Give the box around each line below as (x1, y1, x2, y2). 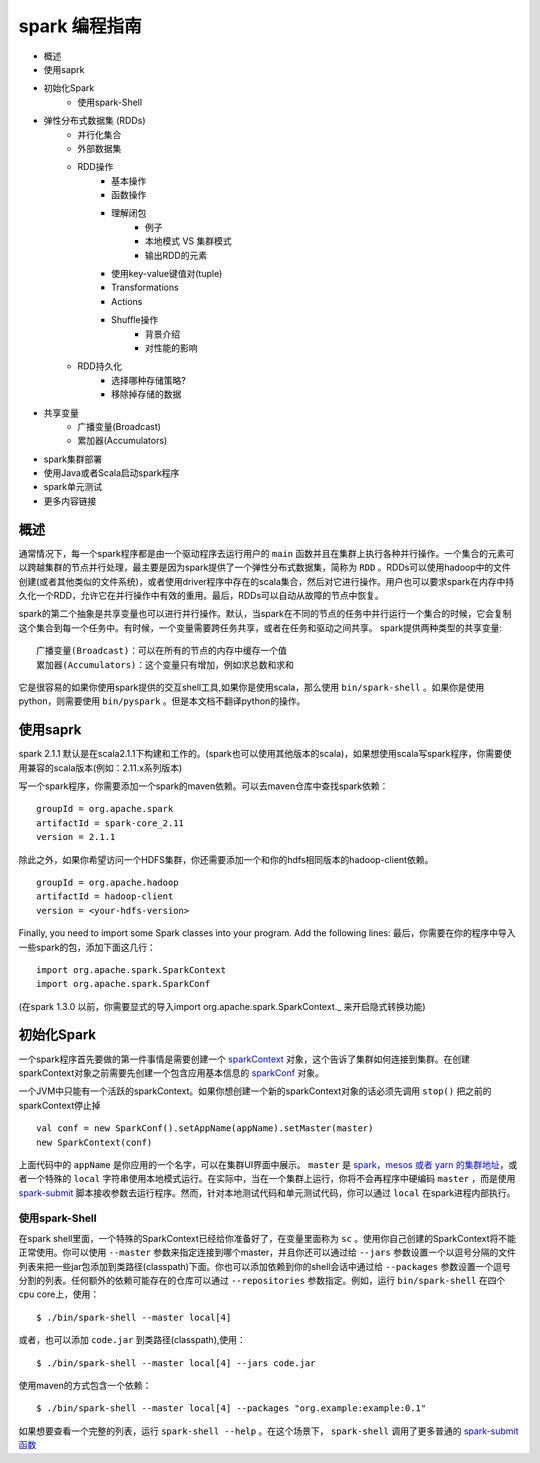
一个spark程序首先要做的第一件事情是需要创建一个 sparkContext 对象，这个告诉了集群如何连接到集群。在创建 (18, 1053, 470, 1065)
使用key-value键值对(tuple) (111, 268, 223, 280)
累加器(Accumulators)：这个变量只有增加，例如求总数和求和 (36, 659, 295, 670)
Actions (111, 295, 143, 307)
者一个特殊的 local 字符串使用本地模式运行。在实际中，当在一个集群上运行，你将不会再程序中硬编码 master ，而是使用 (18, 1173, 516, 1185)
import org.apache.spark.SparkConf (36, 978, 211, 990)
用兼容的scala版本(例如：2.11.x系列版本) (18, 761, 183, 774)
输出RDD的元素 (145, 249, 208, 261)
